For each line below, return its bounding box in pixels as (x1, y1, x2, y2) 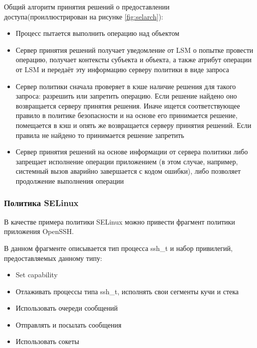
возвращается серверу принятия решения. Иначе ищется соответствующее (15, 100, 240, 111)
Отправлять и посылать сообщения (15, 319, 122, 330)
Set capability (15, 269, 58, 280)
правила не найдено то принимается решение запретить (15, 129, 184, 140)
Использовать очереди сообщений (15, 303, 118, 313)
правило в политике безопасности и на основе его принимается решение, (15, 110, 238, 120)
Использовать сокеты (15, 336, 80, 347)
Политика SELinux (4, 197, 79, 209)
